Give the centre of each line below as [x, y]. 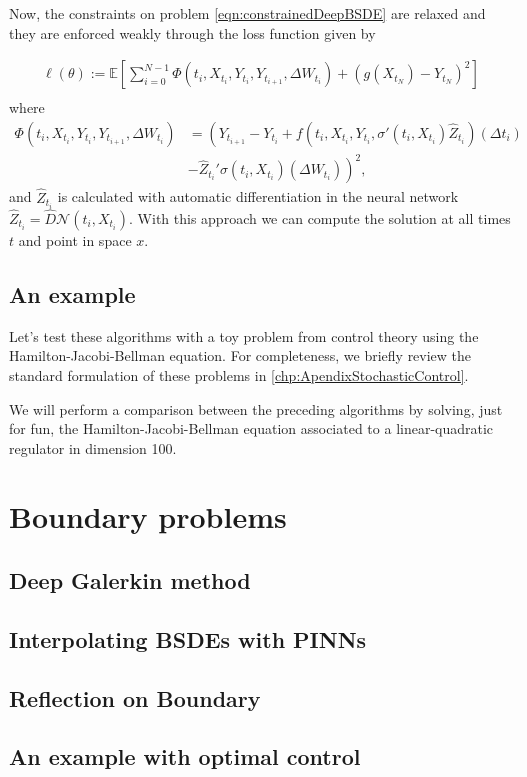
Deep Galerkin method [130, 580]
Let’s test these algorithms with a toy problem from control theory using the [244, 335]
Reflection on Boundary [135, 697]
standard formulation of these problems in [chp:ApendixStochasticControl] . [239, 374]
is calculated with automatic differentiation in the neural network [258, 196]
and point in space [75, 239]
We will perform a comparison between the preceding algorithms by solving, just [256, 408]
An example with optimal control [185, 756]
